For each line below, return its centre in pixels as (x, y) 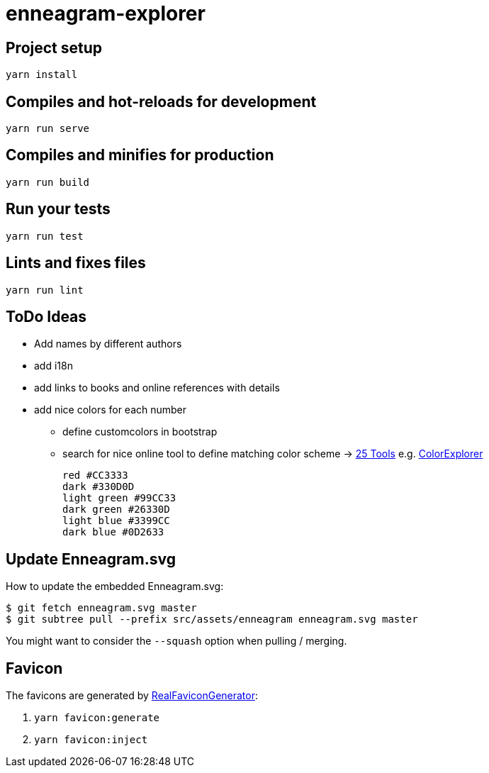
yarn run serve (48, 129)
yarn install (42, 75)
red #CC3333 (95, 476)
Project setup (54, 48)
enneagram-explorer (106, 13)
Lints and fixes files (76, 263)
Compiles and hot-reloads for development (161, 101)
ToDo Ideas (46, 316)
